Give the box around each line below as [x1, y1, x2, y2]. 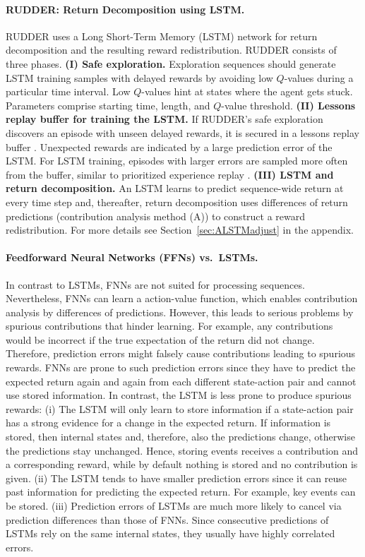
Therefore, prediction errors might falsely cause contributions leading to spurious [6, 346, 356, 361]
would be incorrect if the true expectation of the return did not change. [6, 332, 315, 347]
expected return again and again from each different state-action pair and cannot [6, 373, 357, 388]
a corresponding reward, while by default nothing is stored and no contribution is [6, 457, 358, 472]
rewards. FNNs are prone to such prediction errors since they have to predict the [6, 360, 356, 375]
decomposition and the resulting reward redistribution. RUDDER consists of [6, 42, 337, 57]
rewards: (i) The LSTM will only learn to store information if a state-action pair [6, 401, 354, 416]
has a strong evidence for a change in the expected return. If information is [6, 415, 331, 430]
